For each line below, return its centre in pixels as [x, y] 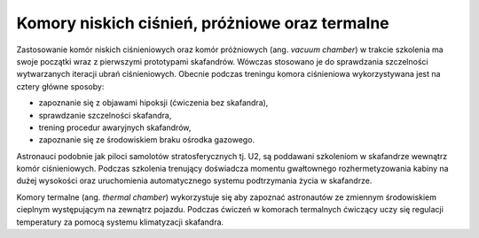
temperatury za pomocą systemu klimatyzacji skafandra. [120, 222]
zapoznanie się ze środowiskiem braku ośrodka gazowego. [147, 140]
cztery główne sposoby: [60, 86]
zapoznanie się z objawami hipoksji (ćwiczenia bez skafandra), [153, 103]
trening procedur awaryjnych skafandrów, [115, 127]
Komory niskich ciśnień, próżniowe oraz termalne [203, 23]
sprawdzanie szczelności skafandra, [105, 115]
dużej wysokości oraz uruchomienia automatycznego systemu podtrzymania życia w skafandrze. [194, 180]
